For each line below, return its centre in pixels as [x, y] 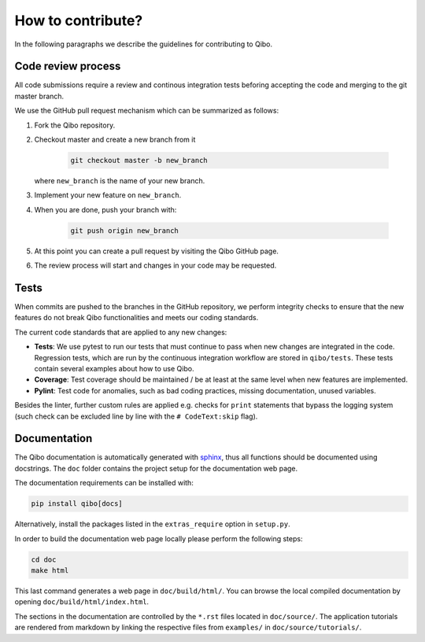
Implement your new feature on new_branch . [108, 195]
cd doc [44, 559]
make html [50, 570]
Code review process [68, 66]
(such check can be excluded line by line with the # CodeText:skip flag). [136, 416]
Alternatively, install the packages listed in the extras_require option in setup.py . [152, 524]
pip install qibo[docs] [77, 504]
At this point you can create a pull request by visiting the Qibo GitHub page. [157, 251]
